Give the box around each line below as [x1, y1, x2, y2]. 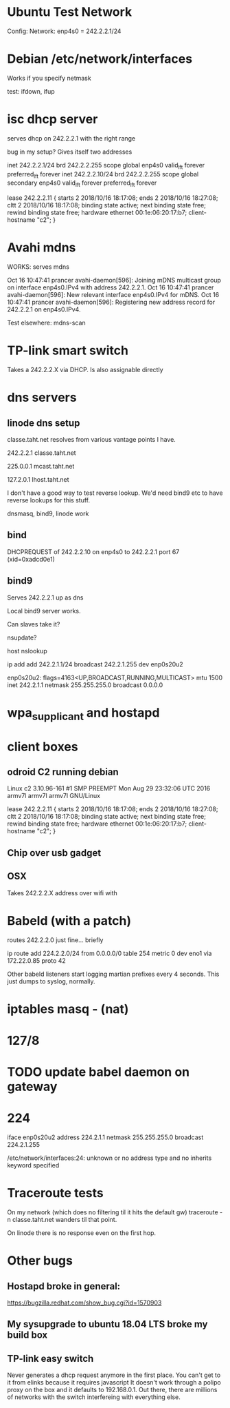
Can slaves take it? [7, 620, 60, 628]
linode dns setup [7, 417, 80, 429]
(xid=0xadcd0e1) [7, 555, 55, 563]
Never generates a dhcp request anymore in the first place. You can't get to [7, 1371, 221, 1379]
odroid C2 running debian [7, 766, 119, 778]
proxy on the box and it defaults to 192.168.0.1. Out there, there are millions [7, 1386, 218, 1394]
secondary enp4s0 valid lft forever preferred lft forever [7, 178, 157, 189]
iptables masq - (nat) [7, 1001, 129, 1017]
